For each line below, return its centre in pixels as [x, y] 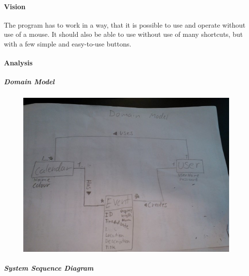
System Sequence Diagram [49, 268]
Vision [15, 6]
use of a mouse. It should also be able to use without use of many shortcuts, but [124, 34]
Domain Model [29, 82]
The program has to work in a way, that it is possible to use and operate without [125, 24]
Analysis [18, 63]
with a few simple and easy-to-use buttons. [68, 43]
